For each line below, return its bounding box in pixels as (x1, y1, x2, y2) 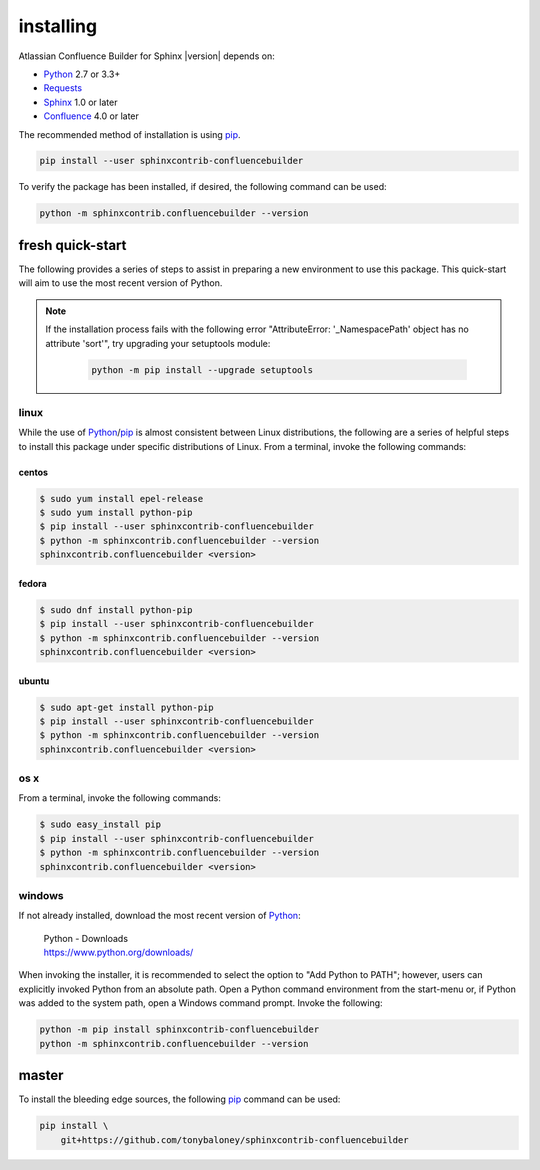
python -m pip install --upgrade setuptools (91, 364, 314, 375)
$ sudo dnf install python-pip (39, 604, 194, 615)
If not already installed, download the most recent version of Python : (18, 910, 301, 922)
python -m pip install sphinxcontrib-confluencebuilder (39, 1024, 320, 1035)
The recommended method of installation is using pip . (18, 128, 241, 140)
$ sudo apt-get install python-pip (39, 701, 214, 713)
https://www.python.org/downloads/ (43, 946, 194, 959)
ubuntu (18, 675, 50, 687)
